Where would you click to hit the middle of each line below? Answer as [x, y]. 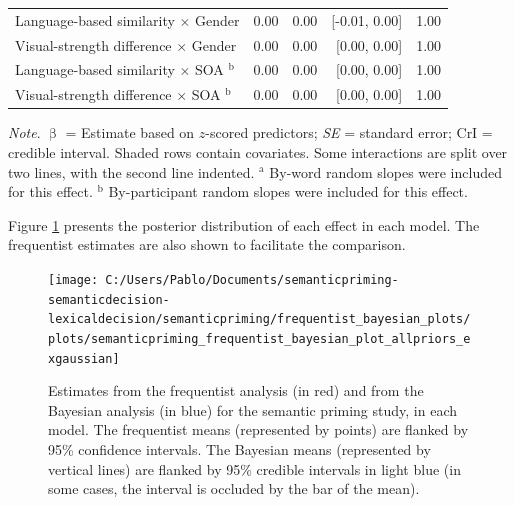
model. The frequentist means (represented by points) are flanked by [258, 429]
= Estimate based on [130, 132]
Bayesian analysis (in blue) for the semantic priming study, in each [252, 409]
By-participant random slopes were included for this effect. [288, 191]
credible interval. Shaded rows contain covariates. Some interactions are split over [258, 151]
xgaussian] [84, 358]
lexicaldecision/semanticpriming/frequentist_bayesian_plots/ [259, 319]
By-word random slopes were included [385, 171]
